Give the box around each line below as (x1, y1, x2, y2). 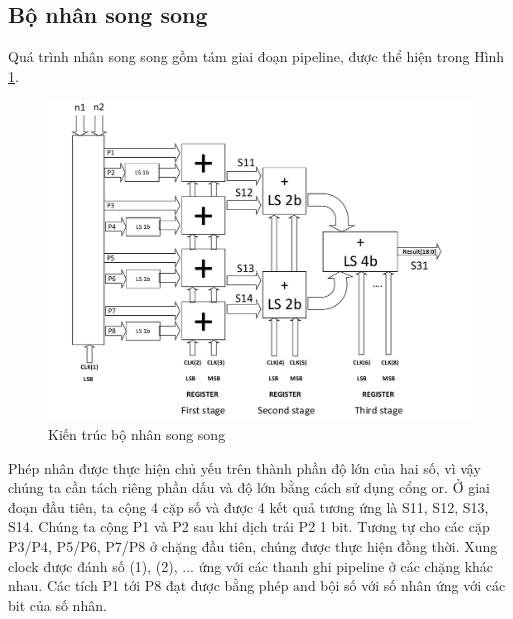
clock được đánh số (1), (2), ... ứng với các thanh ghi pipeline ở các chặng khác (8, 555, 494, 576)
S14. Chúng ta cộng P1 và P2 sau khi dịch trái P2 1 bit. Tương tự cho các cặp (8, 516, 490, 537)
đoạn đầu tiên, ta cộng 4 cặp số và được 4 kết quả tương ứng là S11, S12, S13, (8, 496, 489, 517)
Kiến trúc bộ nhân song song (48, 424, 226, 445)
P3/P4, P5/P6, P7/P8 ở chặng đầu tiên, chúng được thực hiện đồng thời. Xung (8, 536, 498, 557)
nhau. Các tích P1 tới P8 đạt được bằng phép (8, 575, 289, 596)
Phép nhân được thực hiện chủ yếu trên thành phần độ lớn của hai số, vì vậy (8, 457, 481, 478)
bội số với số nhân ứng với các (320, 575, 506, 596)
